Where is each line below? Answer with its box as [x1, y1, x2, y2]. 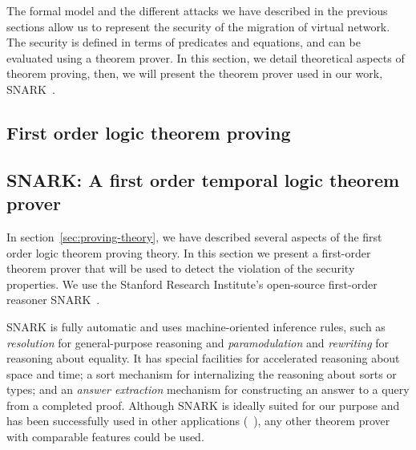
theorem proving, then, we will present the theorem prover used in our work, [6, 65, 383, 82]
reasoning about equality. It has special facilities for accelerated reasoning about [6, 350, 400, 367]
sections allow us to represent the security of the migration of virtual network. [6, 18, 390, 34]
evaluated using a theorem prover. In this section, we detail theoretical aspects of [6, 49, 405, 66]
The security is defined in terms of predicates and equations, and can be [6, 34, 361, 51]
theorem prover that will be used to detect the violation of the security [6, 260, 355, 277]
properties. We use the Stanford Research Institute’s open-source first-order [6, 275, 378, 292]
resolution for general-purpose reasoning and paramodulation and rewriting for [6, 334, 390, 351]
